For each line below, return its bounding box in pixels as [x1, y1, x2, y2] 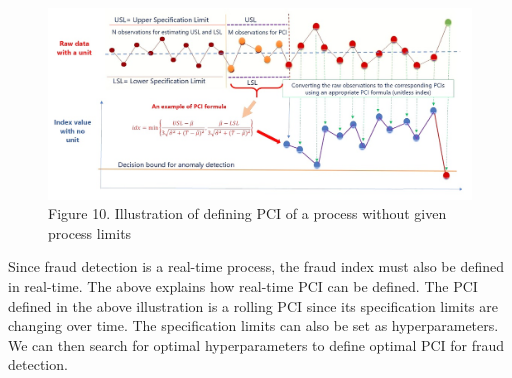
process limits [48, 222, 132, 243]
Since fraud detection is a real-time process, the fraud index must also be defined [8, 256, 504, 277]
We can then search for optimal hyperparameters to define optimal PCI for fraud [8, 334, 505, 355]
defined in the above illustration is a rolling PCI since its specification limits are [8, 295, 498, 316]
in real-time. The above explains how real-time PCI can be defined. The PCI [8, 276, 478, 297]
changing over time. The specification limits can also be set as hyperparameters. [8, 315, 499, 336]
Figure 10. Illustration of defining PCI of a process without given [48, 203, 447, 224]
